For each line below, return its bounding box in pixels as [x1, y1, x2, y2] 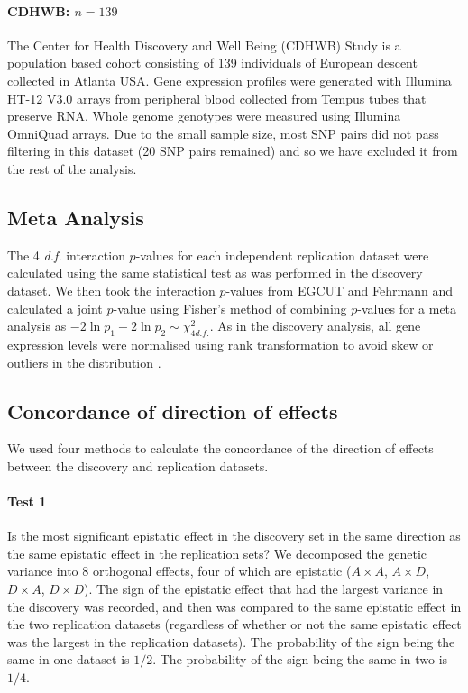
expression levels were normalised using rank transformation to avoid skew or [7, 334, 434, 353]
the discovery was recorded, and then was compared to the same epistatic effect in [7, 597, 462, 615]
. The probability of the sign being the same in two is [152, 650, 448, 669]
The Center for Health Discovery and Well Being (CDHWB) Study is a [7, 35, 401, 54]
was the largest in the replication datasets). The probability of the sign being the [7, 632, 455, 651]
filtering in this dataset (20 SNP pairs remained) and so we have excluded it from [7, 141, 458, 160]
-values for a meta [357, 298, 457, 317]
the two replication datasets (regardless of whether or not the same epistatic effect [7, 615, 462, 634]
